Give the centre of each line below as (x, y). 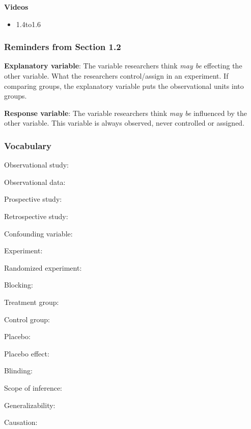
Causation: (21, 422)
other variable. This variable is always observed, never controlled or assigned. (124, 123)
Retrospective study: (36, 216)
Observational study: (36, 165)
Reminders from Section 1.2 (63, 47)
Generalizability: (30, 405)
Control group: (27, 319)
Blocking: (19, 285)
